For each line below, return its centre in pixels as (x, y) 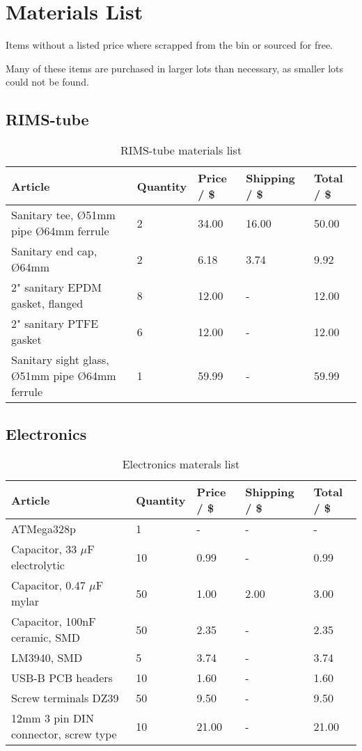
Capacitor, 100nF (54, 622)
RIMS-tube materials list (181, 150)
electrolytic (38, 565)
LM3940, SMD (47, 658)
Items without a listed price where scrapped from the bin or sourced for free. (169, 45)
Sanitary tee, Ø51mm (63, 215)
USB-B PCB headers (62, 678)
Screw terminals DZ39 (65, 698)
